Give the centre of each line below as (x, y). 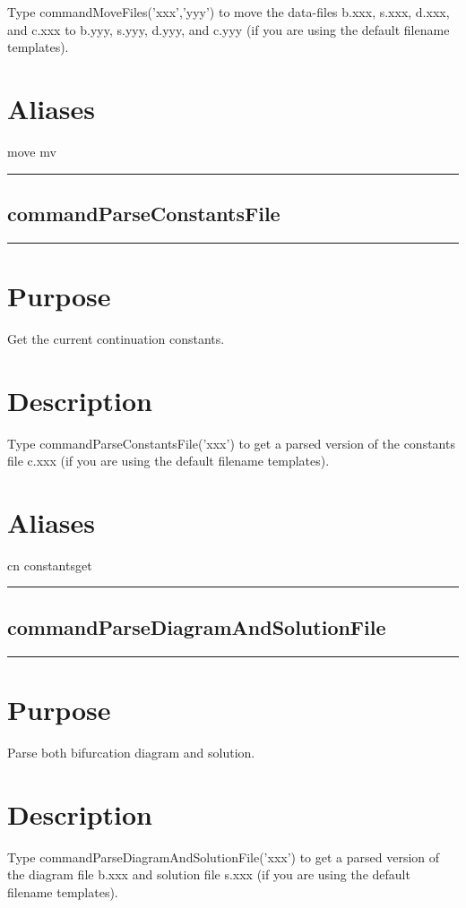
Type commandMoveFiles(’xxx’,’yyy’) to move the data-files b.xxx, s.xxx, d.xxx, (229, 12)
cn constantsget (50, 565)
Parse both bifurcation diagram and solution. (131, 752)
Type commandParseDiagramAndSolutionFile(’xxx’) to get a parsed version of (224, 857)
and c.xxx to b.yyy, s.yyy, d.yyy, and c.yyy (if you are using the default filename (229, 29)
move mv (32, 151)
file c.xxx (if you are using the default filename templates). (168, 461)
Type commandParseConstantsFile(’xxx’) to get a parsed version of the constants (231, 443)
